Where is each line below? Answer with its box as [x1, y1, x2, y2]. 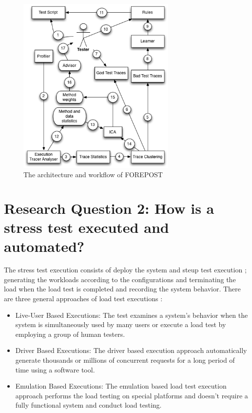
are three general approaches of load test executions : [4, 293, 163, 303]
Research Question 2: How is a [4, 198, 214, 218]
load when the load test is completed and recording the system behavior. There [4, 284, 241, 294]
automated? [4, 236, 85, 256]
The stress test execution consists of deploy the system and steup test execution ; [4, 265, 247, 275]
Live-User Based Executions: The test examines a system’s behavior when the [15, 310, 248, 320]
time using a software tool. [15, 364, 95, 374]
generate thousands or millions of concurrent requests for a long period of [15, 354, 235, 365]
